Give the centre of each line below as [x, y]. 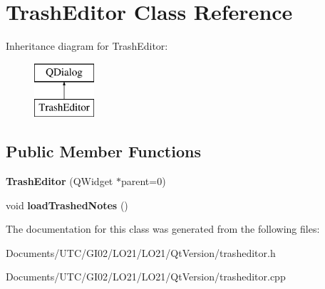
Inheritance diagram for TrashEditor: [87, 46]
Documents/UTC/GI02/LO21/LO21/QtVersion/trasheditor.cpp [146, 277]
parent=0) [143, 181]
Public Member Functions [103, 151]
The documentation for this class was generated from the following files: [163, 229]
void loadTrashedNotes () [67, 205]
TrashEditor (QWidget [60, 181]
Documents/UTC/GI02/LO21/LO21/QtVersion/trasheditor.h [141, 252]
